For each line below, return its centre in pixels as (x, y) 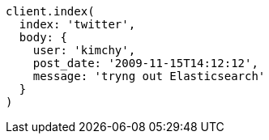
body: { (43, 37)
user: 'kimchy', (84, 50)
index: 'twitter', (77, 24)
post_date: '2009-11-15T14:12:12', (145, 63)
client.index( (50, 11)
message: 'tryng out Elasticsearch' (149, 76)
